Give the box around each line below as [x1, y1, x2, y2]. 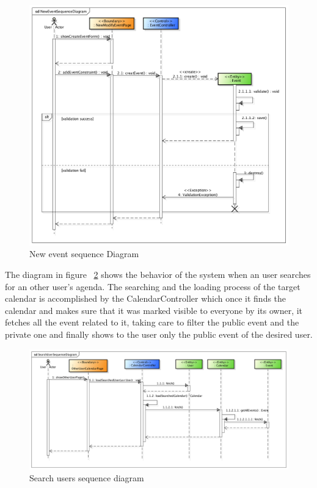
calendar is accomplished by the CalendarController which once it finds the [5, 292, 286, 305]
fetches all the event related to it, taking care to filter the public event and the [5, 316, 299, 329]
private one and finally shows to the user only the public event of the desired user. [5, 327, 313, 340]
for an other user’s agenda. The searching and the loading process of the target [5, 280, 301, 293]
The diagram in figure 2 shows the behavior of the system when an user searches [5, 268, 311, 280]
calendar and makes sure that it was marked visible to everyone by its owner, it [5, 304, 303, 316]
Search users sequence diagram [29, 472, 144, 484]
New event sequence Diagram [29, 247, 139, 260]
